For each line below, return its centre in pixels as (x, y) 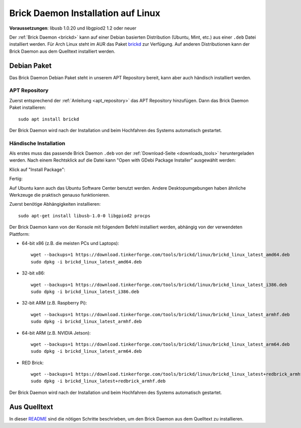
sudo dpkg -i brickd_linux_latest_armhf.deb (87, 322)
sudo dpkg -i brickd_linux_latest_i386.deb (85, 292)
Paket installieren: (28, 107)
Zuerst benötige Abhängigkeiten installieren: (55, 204)
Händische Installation (37, 143)
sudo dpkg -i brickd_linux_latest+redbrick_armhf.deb (98, 381)
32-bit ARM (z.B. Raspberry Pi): (54, 303)
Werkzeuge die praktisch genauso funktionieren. (60, 195)
